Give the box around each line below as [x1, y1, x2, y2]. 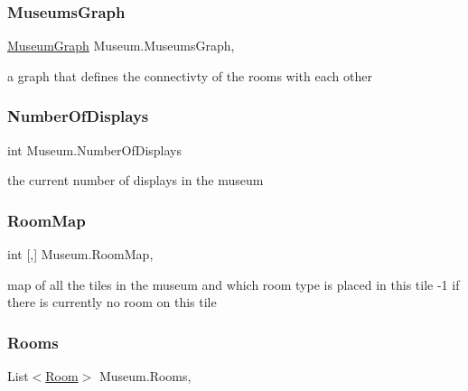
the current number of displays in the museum [7, 171, 264, 190]
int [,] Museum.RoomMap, [7, 245, 154, 264]
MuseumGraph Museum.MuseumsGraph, [7, 36, 235, 55]
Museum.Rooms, [98, 367, 192, 386]
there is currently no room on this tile [7, 293, 217, 312]
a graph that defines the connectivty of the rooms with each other [7, 66, 372, 85]
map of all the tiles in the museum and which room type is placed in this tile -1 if [7, 275, 460, 293]
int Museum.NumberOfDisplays [7, 140, 182, 159]
